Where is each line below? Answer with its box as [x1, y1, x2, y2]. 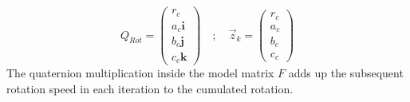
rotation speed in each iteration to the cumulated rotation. [6, 80, 294, 96]
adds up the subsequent [288, 65, 404, 80]
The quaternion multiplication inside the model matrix [6, 65, 274, 80]
